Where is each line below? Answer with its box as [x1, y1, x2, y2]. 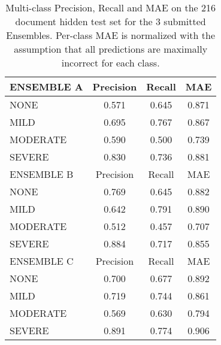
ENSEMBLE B [10, 167, 74, 181]
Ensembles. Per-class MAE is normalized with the [6, 28, 216, 42]
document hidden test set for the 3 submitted [15, 14, 206, 28]
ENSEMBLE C [10, 254, 74, 268]
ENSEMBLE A [10, 80, 83, 93]
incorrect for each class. [61, 56, 160, 69]
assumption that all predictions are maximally [14, 42, 208, 56]
